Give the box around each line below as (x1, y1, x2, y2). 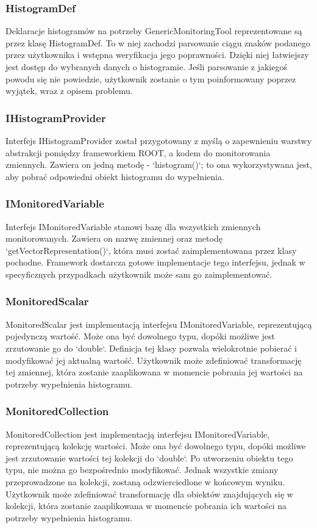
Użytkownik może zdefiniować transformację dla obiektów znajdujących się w (5, 487, 293, 500)
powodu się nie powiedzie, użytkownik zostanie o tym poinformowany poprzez (5, 72, 296, 85)
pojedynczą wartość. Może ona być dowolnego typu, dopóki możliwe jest (5, 330, 275, 342)
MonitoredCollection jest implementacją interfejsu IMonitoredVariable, (5, 427, 270, 440)
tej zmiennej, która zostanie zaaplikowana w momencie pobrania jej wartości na (5, 366, 303, 378)
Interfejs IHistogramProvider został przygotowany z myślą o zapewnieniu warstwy (5, 134, 312, 146)
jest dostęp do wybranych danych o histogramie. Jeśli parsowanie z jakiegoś (5, 60, 287, 73)
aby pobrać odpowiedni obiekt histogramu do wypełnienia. (5, 170, 224, 183)
